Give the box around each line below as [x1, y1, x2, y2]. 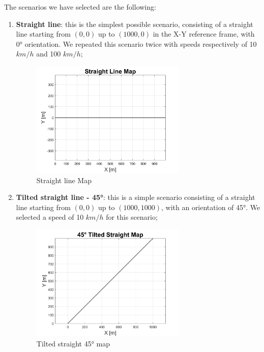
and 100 [36, 48, 61, 59]
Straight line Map [36, 174, 92, 185]
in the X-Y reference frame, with [153, 28, 255, 39]
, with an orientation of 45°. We [161, 201, 260, 212]
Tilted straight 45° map [36, 338, 110, 348]
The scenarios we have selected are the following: [4, 2, 156, 12]
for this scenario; [106, 212, 158, 222]
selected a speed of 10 [16, 212, 84, 222]
